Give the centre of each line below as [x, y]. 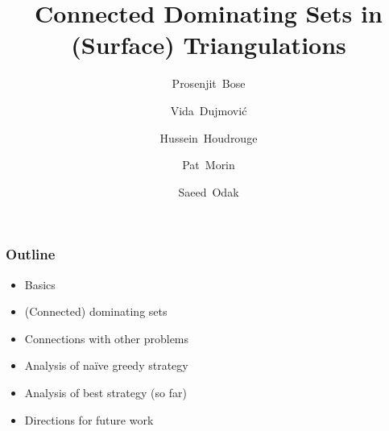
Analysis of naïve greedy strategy [106, 365]
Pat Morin [209, 165]
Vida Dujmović [209, 110]
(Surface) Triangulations [209, 45]
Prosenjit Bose [209, 83]
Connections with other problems [107, 338]
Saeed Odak [209, 191]
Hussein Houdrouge [209, 137]
